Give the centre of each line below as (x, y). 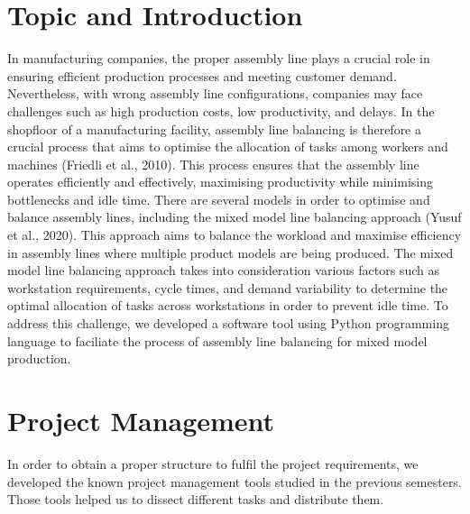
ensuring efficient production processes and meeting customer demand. (202, 75)
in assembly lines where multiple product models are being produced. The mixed (230, 252)
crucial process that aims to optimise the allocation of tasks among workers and (228, 147)
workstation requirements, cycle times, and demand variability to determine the (228, 287)
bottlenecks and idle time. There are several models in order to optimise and (219, 199)
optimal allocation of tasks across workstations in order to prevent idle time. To (228, 305)
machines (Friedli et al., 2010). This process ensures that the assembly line (213, 164)
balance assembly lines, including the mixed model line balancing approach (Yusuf (235, 217)
